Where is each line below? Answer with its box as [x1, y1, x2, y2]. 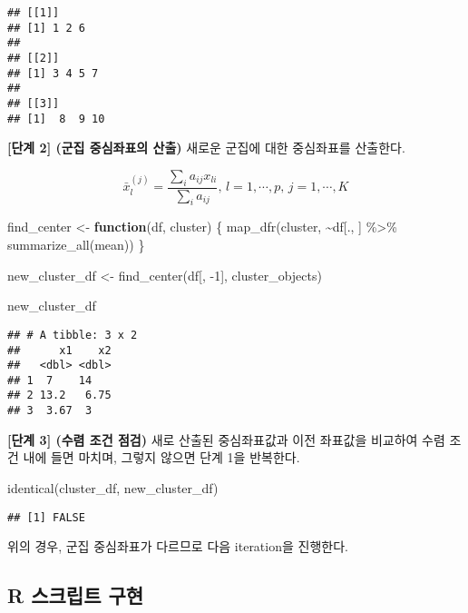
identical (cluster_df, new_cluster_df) [7, 478, 219, 497]
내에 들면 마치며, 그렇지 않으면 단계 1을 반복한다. [23, 448, 300, 467]
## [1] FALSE [7, 510, 85, 524]
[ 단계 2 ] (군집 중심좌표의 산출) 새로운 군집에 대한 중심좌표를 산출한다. [7, 138, 405, 157]
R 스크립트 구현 [7, 581, 144, 609]
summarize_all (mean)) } [7, 235, 145, 254]
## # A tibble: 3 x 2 [7, 328, 138, 341]
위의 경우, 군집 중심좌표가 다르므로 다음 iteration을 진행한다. [7, 537, 348, 556]
